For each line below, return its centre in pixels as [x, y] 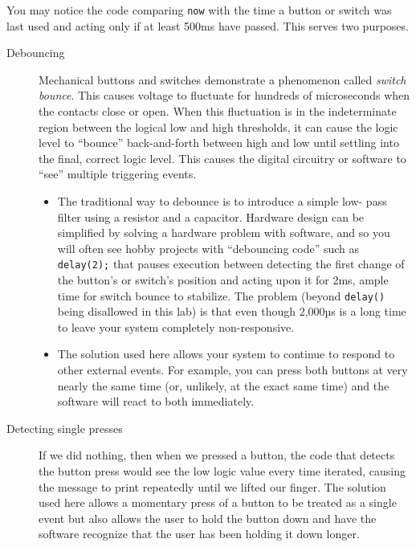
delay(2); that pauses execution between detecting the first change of [231, 264]
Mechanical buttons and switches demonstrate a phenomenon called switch [222, 79]
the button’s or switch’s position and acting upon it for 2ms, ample [223, 280]
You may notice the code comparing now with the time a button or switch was [199, 10]
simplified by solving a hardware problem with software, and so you [224, 233]
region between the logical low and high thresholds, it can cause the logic [218, 127]
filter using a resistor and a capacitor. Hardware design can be [211, 216]
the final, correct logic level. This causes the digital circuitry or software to [222, 158]
